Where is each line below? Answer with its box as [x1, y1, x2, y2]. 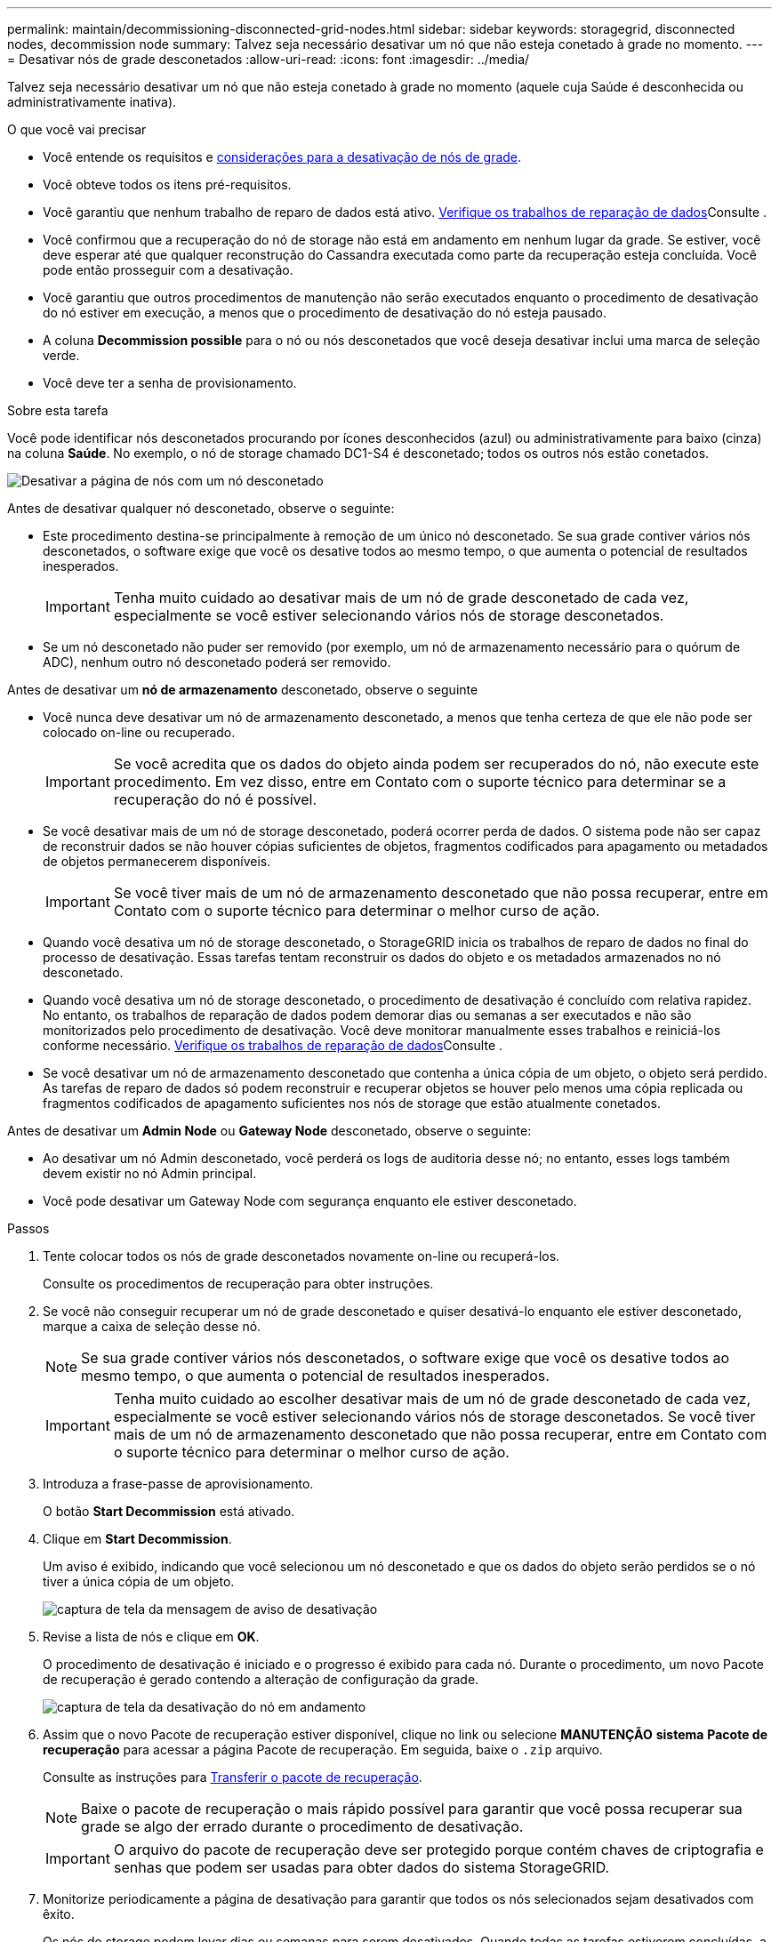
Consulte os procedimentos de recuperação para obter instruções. [43, 1276, 434, 1291]
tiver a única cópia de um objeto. [43, 1574, 235, 1589]
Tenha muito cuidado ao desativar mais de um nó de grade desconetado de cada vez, [113, 589, 689, 606]
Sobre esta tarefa [7, 403, 108, 418]
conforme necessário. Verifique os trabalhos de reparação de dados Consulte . [43, 1038, 503, 1053]
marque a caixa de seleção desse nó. [43, 1319, 261, 1334]
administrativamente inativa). [7, 94, 177, 109]
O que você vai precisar [7, 122, 147, 137]
